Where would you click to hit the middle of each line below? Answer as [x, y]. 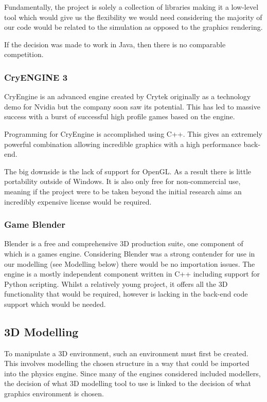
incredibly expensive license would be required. [78, 201]
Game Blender [35, 224]
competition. [24, 54]
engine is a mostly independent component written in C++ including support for [132, 274]
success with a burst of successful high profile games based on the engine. [120, 116]
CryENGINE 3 [36, 77]
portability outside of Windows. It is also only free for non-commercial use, [122, 181]
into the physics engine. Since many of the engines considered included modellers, [132, 373]
